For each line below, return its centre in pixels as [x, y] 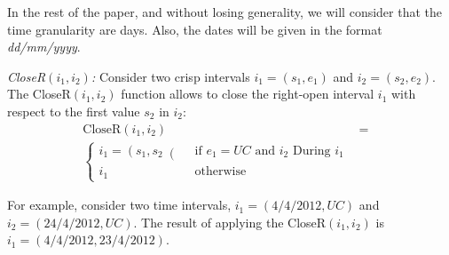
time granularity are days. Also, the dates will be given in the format [195, 29]
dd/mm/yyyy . [44, 47]
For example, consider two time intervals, [119, 205]
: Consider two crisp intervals [170, 76]
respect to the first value [74, 111]
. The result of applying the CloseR [230, 222]
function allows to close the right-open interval [248, 94]
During [311, 151]
